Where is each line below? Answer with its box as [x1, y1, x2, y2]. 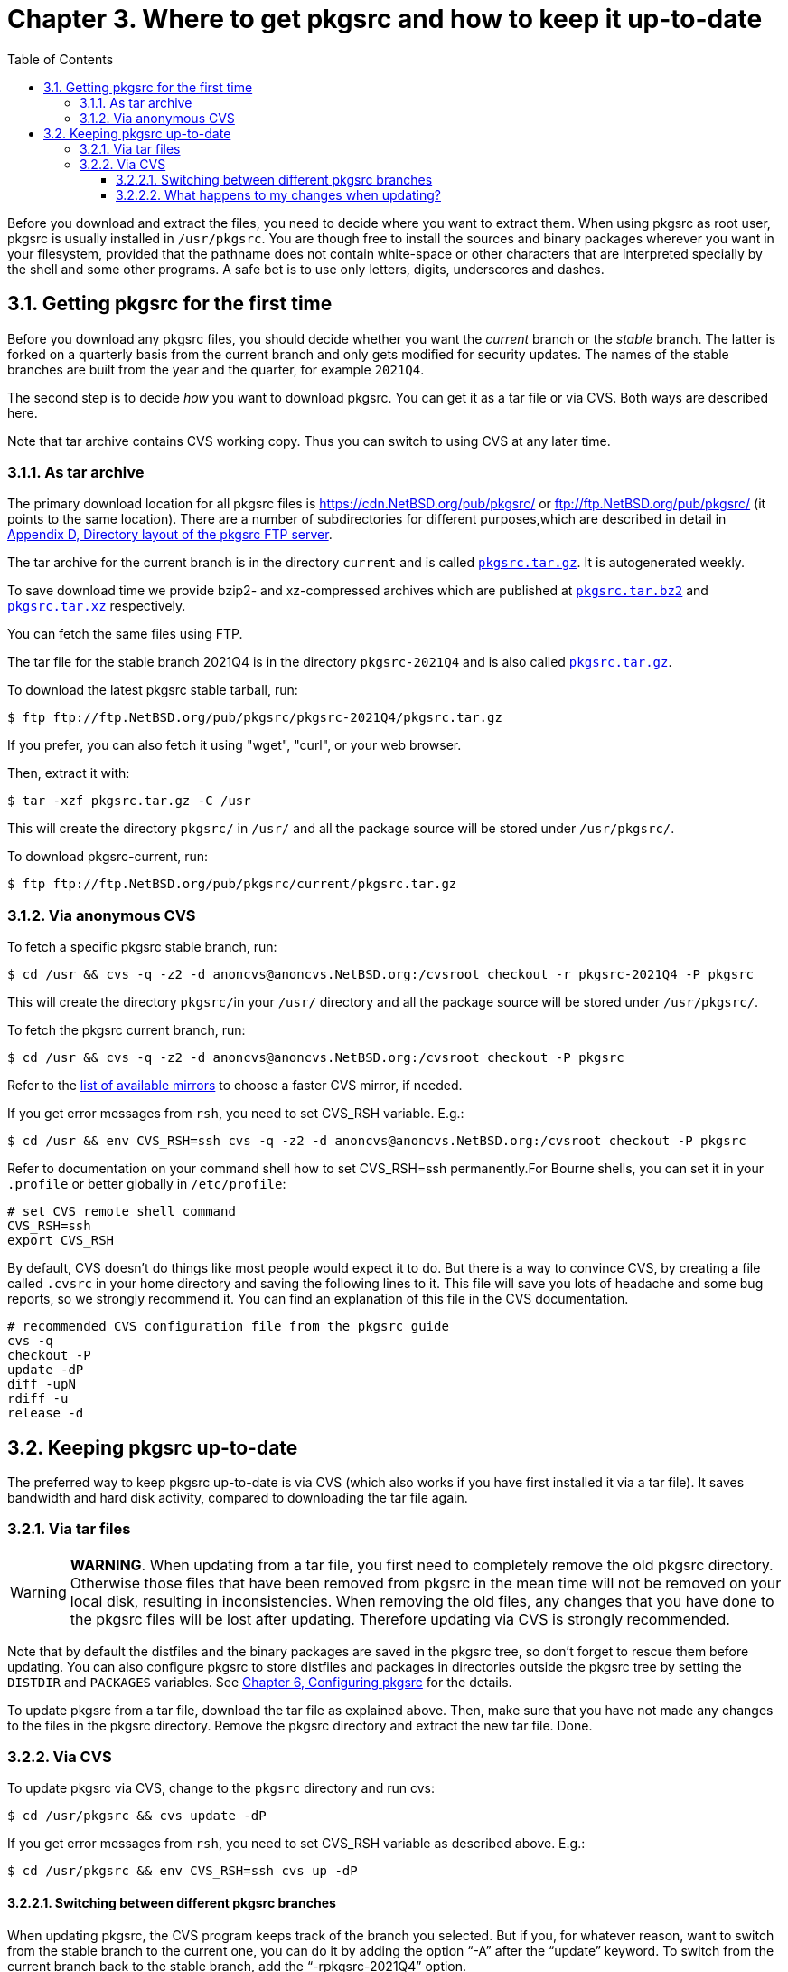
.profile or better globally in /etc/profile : [7, 1176, 286, 1192]
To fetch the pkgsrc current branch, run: [7, 1022, 246, 1038]
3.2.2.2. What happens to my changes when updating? [116, 186, 442, 203]
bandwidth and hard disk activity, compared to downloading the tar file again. [7, 1489, 468, 1505]
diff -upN [7, 1377, 76, 1392]
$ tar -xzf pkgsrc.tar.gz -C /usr [7, 793, 251, 809]
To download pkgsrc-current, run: [7, 849, 209, 865]
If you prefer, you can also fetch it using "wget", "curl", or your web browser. [7, 737, 462, 754]
